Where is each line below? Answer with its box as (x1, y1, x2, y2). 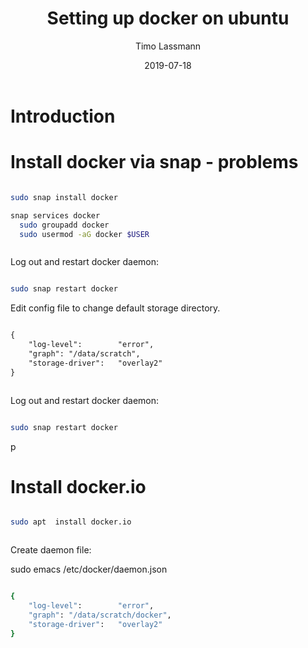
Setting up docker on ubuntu (46, 7, 290, 30)
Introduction (10, 105, 116, 127)
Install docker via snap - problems (10, 151, 299, 174)
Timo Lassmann (134, 40, 202, 52)
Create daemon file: (10, 544, 92, 556)
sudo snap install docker (10, 192, 118, 202)
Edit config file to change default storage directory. (10, 302, 221, 314)
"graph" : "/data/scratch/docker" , (28, 610, 172, 621)
